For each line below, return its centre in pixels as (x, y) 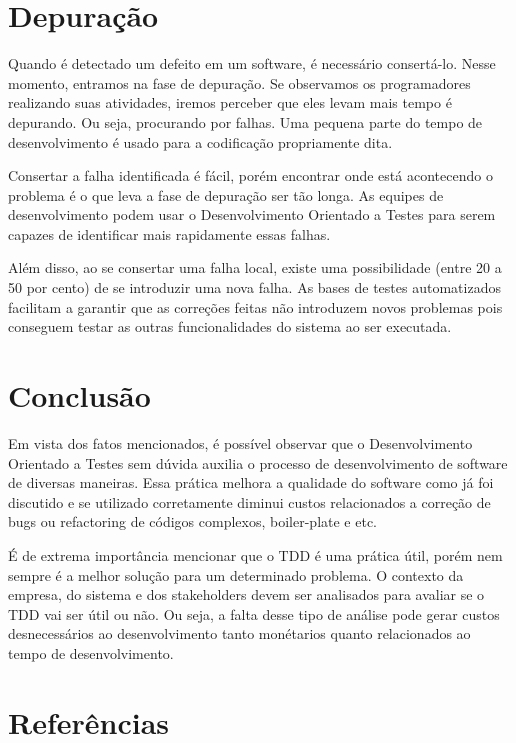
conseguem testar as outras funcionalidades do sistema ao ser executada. (230, 326)
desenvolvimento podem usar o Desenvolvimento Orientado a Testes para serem (252, 214)
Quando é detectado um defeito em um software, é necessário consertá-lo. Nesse (252, 63)
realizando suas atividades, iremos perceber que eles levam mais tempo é (230, 102)
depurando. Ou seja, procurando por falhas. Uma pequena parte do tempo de (245, 121)
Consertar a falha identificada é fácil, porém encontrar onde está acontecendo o (250, 175)
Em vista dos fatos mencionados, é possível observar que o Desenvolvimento (240, 442)
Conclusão (79, 395)
